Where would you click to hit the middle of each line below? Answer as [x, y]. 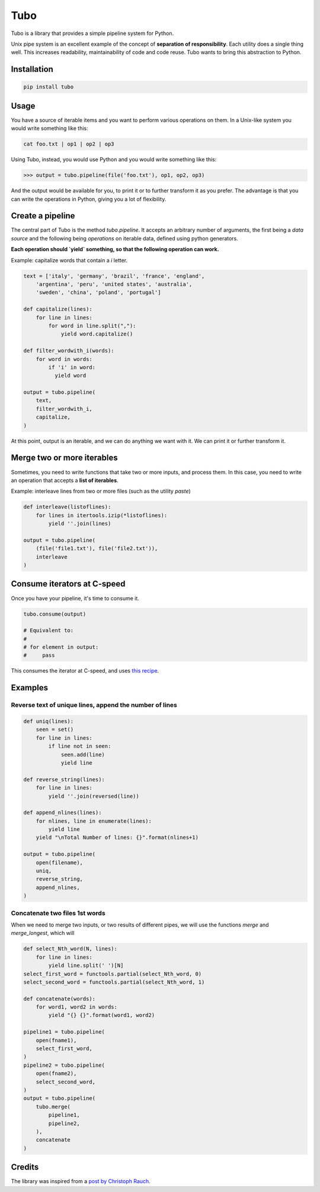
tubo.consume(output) [55, 614]
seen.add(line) [83, 754]
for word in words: [64, 359]
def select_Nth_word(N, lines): [71, 949]
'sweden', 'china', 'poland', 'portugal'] [98, 293]
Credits [25, 1167]
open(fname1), [56, 1040]
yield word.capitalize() [97, 334]
